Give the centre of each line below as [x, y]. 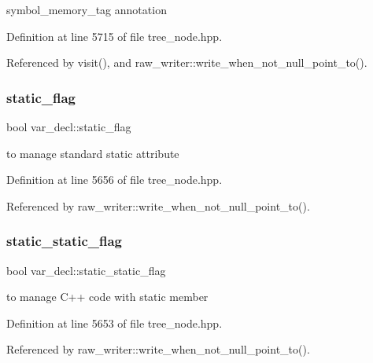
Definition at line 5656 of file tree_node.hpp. [114, 180]
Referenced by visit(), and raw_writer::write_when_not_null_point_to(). [187, 62]
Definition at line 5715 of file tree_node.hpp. [114, 36]
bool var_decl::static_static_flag [86, 270]
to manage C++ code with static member [107, 297]
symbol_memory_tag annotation [87, 9]
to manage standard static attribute [93, 153]
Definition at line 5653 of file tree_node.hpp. [114, 323]
